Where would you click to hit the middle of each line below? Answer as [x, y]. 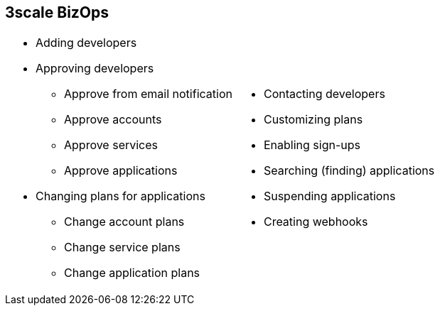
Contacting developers [324, 94]
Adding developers [86, 43]
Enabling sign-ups [312, 145]
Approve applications [121, 171]
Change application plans [132, 273]
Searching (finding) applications [349, 171]
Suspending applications [329, 196]
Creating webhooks [316, 222]
